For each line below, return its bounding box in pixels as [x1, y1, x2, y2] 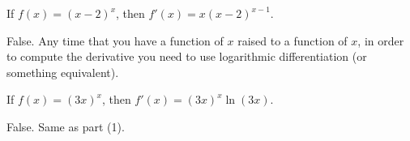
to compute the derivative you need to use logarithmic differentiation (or [6, 48, 367, 65]
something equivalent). [6, 63, 119, 80]
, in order [357, 32, 404, 49]
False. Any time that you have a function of [6, 32, 224, 49]
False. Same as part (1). [6, 117, 125, 135]
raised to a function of [237, 32, 348, 49]
